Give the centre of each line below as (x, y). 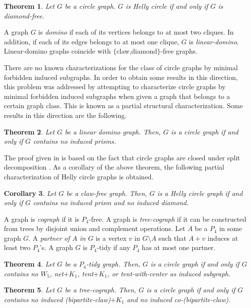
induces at (223, 238)
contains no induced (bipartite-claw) (57, 299)
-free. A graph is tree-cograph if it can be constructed (168, 219)
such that (172, 238)
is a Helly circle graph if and (200, 193)
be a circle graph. (90, 6)
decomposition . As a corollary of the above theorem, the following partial (114, 167)
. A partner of (49, 238)
